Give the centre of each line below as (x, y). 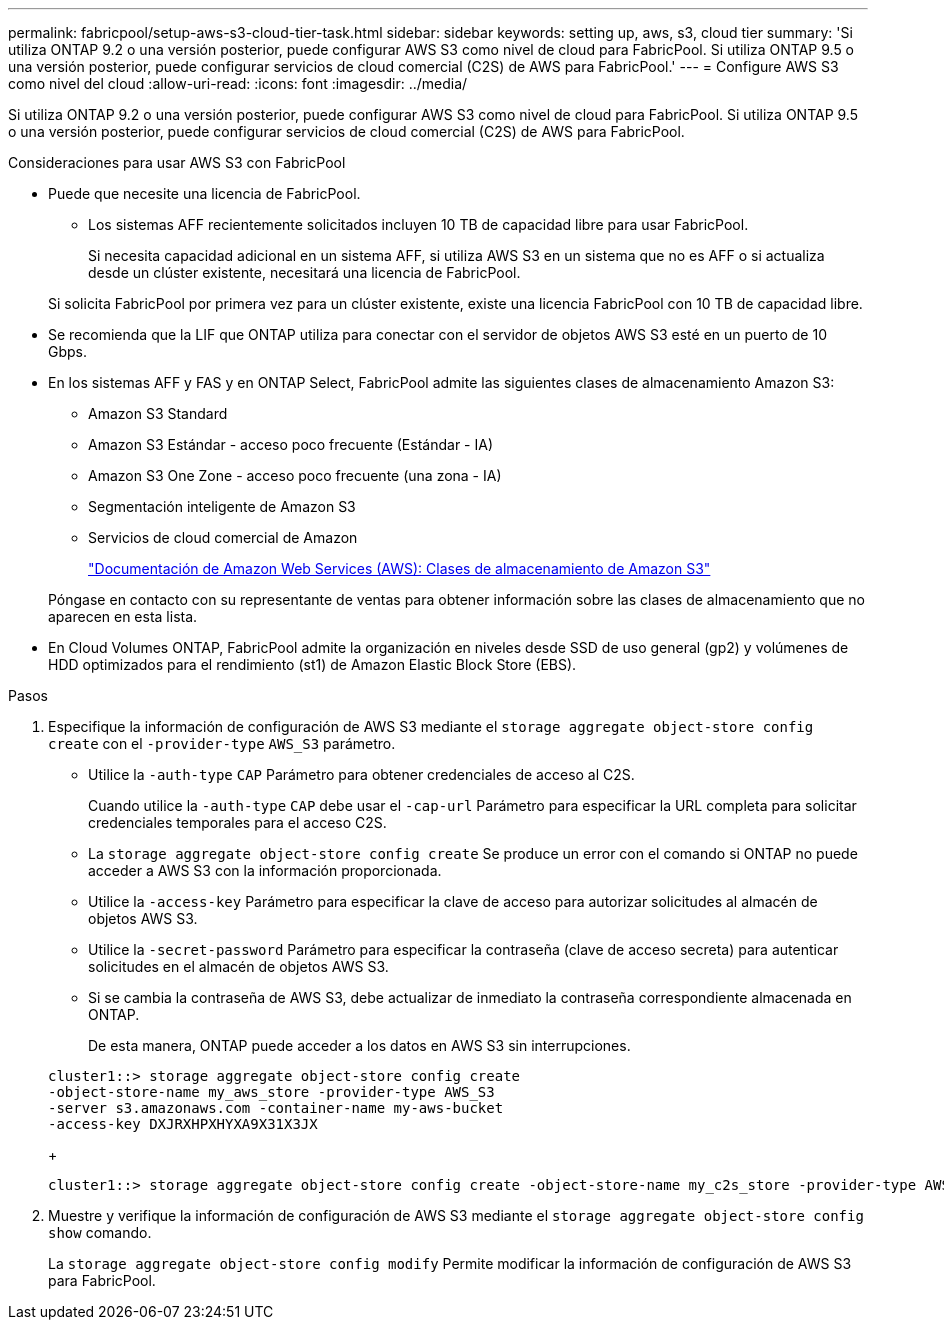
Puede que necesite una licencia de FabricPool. (204, 193)
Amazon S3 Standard (158, 413)
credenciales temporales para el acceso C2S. (237, 822)
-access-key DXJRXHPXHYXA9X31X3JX (183, 1124)
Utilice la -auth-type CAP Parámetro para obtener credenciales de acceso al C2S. (361, 774)
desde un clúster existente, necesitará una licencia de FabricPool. (304, 272)
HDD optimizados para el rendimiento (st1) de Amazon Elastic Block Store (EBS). (312, 664)
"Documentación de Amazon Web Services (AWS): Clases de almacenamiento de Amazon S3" (399, 568)
